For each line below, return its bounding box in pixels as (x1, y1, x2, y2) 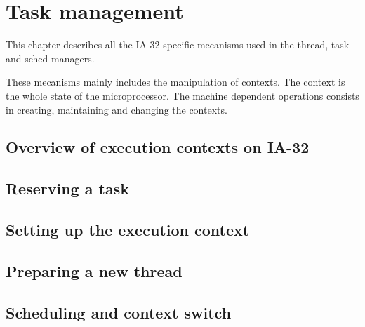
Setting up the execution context (6, 219, 250, 241)
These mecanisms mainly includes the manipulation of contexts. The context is (6, 74, 345, 89)
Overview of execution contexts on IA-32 (6, 136, 310, 158)
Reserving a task (6, 178, 129, 199)
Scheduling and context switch (6, 301, 232, 323)
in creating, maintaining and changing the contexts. (6, 102, 227, 116)
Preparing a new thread (6, 260, 182, 281)
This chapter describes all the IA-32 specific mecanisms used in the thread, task (6, 37, 350, 52)
